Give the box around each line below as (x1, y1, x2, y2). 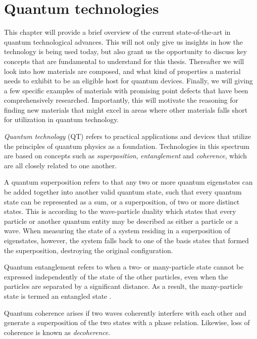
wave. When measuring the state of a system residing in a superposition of (4, 225, 230, 236)
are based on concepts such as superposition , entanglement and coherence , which (4, 150, 247, 161)
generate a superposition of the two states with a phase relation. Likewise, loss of (4, 317, 250, 328)
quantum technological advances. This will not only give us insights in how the (4, 36, 243, 47)
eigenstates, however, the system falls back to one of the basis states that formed (4, 235, 249, 245)
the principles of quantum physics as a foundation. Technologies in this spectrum (4, 140, 250, 151)
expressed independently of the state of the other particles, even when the (4, 271, 228, 281)
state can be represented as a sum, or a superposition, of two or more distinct (4, 196, 240, 206)
